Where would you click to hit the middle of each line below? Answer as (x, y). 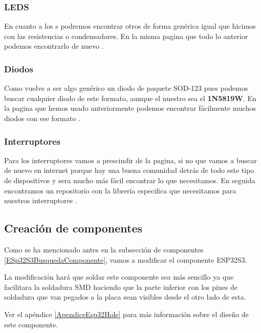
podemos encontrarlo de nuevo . (54, 46)
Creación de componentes (73, 228)
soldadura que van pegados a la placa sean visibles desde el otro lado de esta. (125, 297)
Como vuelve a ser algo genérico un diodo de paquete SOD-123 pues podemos (126, 88)
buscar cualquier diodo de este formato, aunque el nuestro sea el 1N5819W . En (130, 98)
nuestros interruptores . (41, 200)
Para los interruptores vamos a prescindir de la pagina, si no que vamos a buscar (130, 160)
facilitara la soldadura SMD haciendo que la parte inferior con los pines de (121, 287)
